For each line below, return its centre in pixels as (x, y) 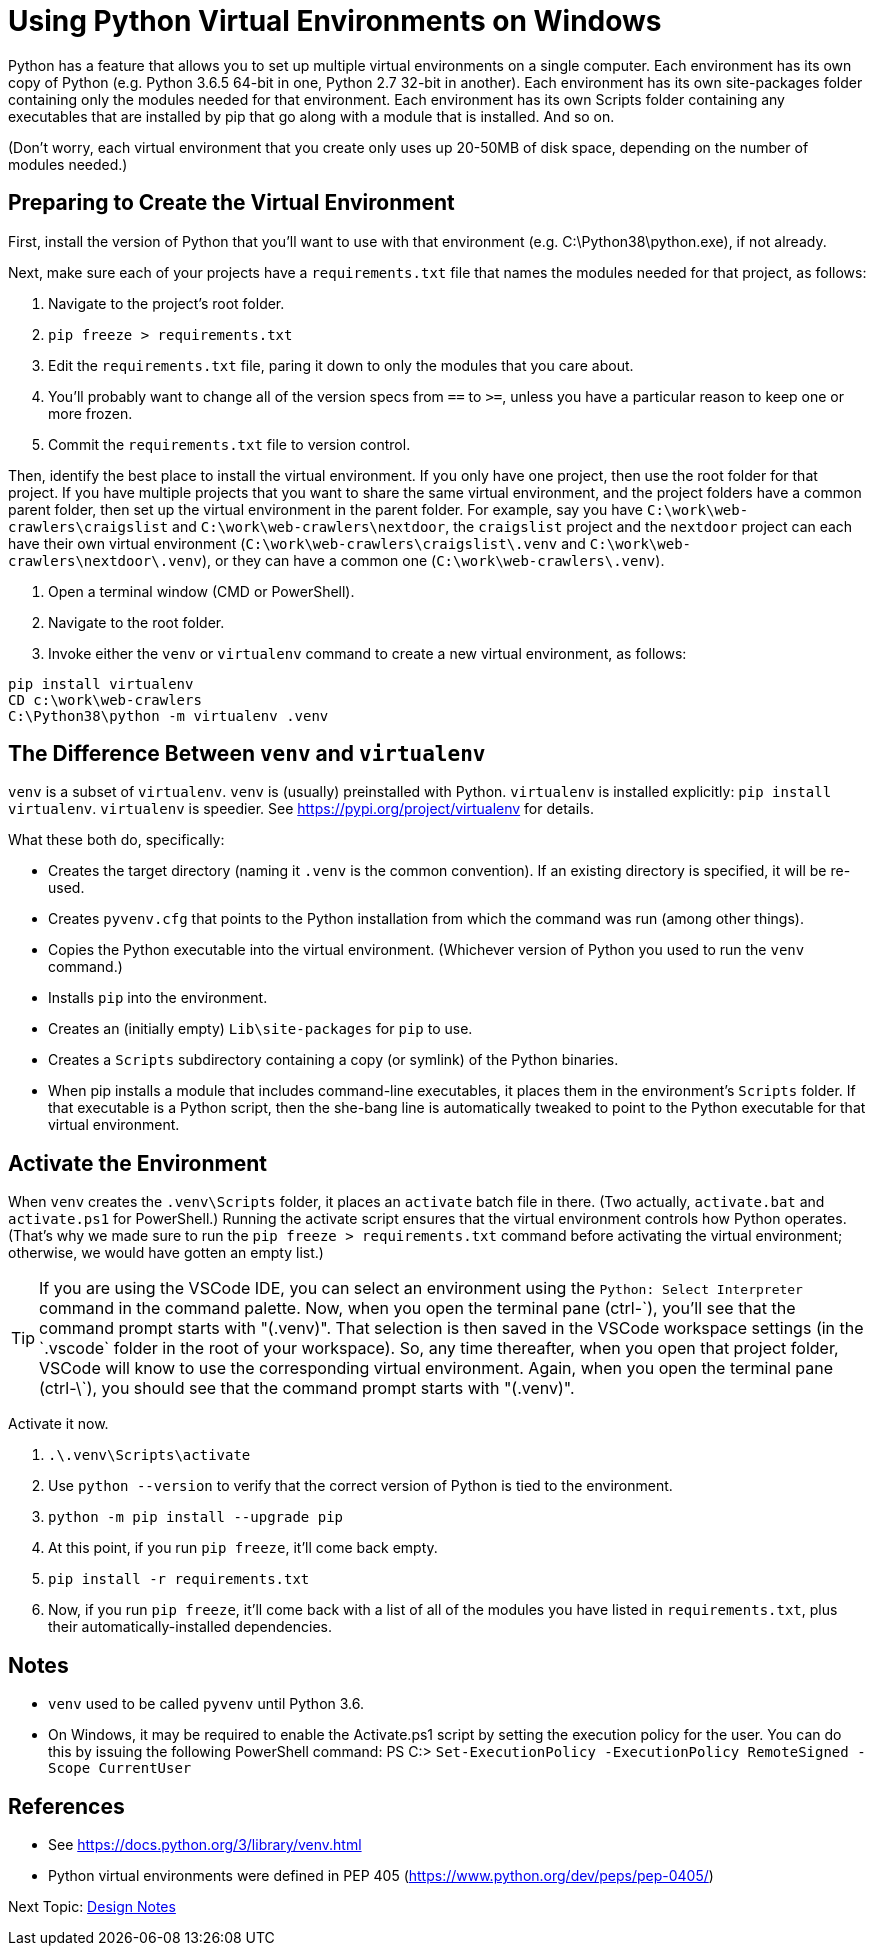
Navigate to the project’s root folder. (166, 303)
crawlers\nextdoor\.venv (105, 560)
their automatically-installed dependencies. (190, 1627)
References (66, 1806)
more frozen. (90, 413)
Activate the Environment (137, 1163)
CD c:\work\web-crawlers (105, 699)
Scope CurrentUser (120, 1768)
